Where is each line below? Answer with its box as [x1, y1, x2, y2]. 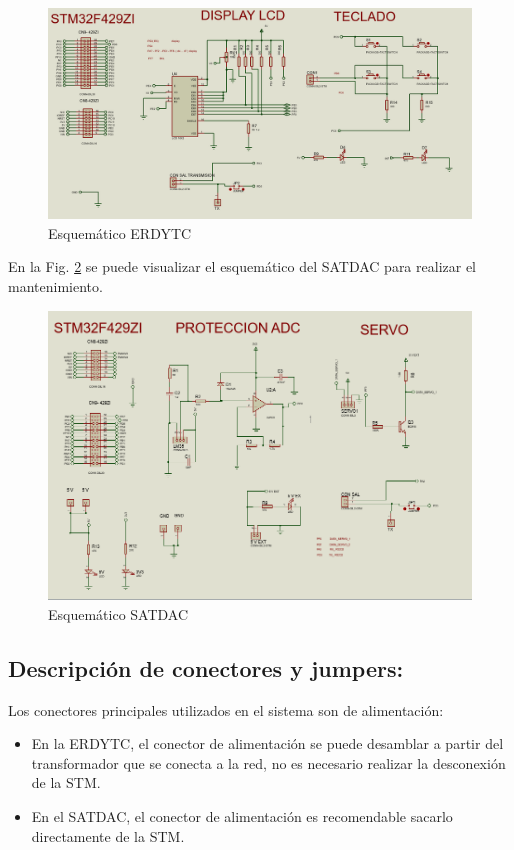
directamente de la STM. [31, 825, 185, 846]
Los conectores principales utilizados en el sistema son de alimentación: [8, 699, 444, 720]
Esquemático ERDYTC [48, 222, 192, 243]
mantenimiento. [8, 275, 103, 296]
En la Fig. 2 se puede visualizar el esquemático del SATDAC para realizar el [8, 256, 476, 277]
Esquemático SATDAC [48, 603, 189, 624]
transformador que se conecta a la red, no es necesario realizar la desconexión [31, 752, 506, 773]
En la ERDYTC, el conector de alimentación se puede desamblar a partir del [31, 733, 504, 754]
